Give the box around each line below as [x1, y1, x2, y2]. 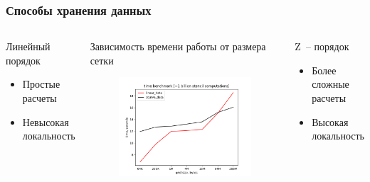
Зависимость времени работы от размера [90, 39, 266, 54]
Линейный [6, 39, 51, 54]
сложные [312, 76, 349, 91]
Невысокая [22, 114, 69, 129]
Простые [22, 76, 60, 91]
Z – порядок [295, 39, 349, 54]
